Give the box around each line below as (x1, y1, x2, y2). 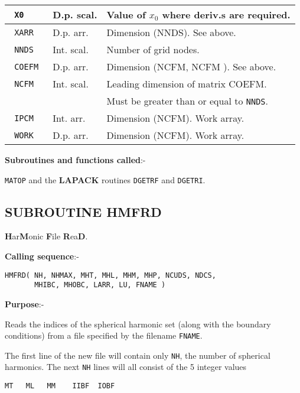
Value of (106, 8, 146, 21)
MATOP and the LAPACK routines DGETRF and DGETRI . (5, 173, 206, 186)
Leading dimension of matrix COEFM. (106, 77, 267, 90)
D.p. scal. (53, 8, 97, 21)
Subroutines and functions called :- (5, 154, 146, 165)
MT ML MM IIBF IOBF (5, 382, 115, 391)
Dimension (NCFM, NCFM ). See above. (106, 60, 276, 73)
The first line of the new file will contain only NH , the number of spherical (5, 349, 270, 361)
